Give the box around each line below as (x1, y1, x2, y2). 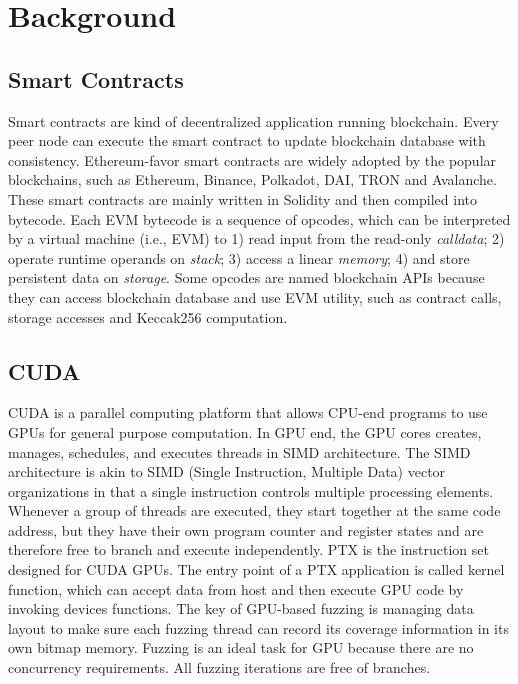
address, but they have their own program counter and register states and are (8, 519, 484, 540)
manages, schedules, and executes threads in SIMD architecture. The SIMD (8, 441, 471, 462)
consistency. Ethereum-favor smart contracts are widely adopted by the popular (8, 149, 497, 170)
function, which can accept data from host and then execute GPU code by (8, 578, 464, 599)
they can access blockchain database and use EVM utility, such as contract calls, (8, 286, 502, 307)
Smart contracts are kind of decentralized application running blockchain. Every (8, 110, 499, 131)
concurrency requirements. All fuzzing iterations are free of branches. (8, 657, 431, 678)
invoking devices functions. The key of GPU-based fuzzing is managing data (8, 598, 474, 619)
